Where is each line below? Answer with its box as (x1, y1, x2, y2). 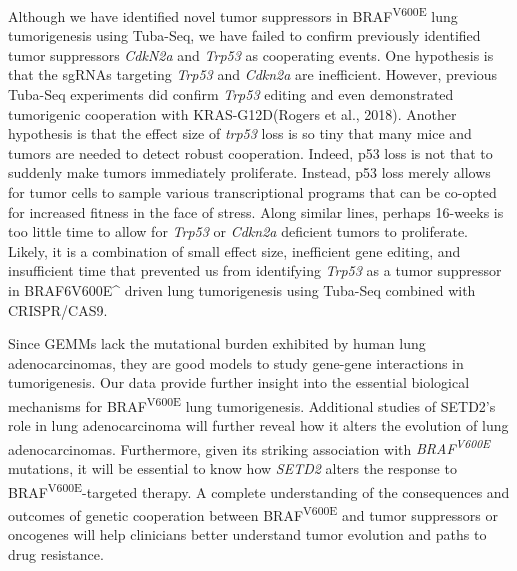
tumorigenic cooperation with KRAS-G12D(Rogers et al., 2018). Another (8, 103, 457, 124)
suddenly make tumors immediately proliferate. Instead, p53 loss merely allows (8, 162, 491, 183)
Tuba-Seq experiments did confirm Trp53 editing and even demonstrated (8, 84, 454, 105)
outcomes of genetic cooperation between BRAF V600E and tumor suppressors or (8, 501, 498, 525)
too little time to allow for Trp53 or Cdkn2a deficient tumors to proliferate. (8, 221, 469, 242)
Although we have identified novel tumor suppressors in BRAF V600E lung (8, 3, 458, 26)
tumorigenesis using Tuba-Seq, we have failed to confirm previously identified (8, 25, 481, 46)
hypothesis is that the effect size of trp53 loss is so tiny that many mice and (8, 123, 472, 144)
